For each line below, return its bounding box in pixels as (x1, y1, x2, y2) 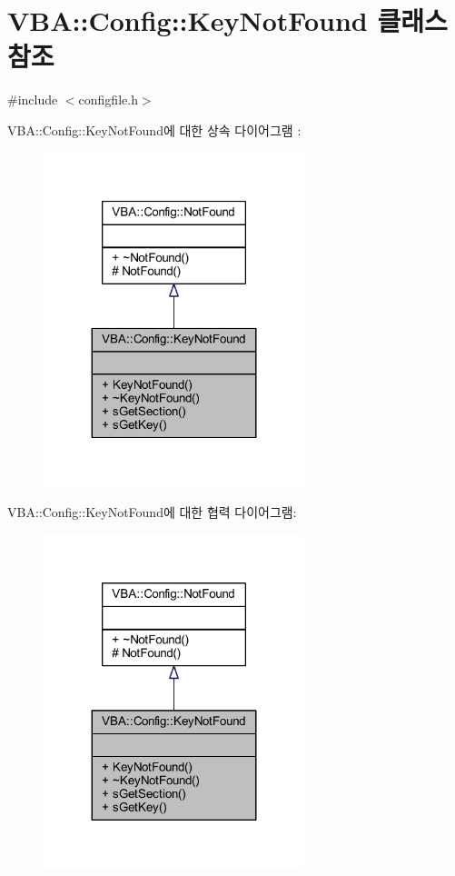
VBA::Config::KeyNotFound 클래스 (7, 2, 448, 39)
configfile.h (78, 90, 138, 109)
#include (7, 90, 58, 109)
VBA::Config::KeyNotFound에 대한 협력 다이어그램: (7, 503, 297, 521)
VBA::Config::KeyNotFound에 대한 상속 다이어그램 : (7, 120, 302, 139)
